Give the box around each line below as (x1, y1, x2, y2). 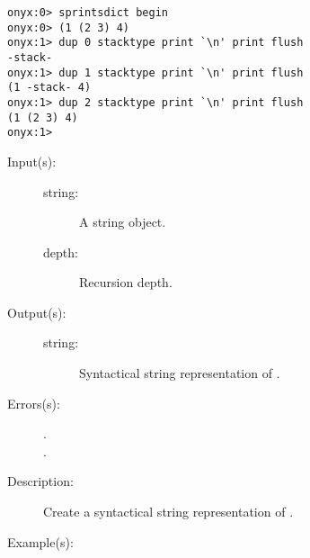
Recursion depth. (79, 273, 173, 292)
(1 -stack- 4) (7, 81, 92, 94)
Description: (7, 472, 74, 490)
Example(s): (7, 532, 74, 551)
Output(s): (7, 302, 66, 321)
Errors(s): (7, 393, 60, 412)
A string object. (79, 212, 166, 231)
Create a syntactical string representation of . (43, 502, 294, 521)
